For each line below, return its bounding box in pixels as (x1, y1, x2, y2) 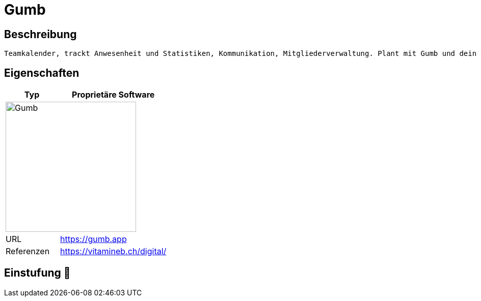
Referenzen (6, 246, 50, 257)
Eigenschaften (4, 66, 79, 79)
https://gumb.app (60, 234, 127, 245)
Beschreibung (4, 27, 77, 41)
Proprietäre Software (72, 89, 155, 100)
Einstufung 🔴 (4, 266, 71, 280)
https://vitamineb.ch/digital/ (60, 246, 167, 257)
